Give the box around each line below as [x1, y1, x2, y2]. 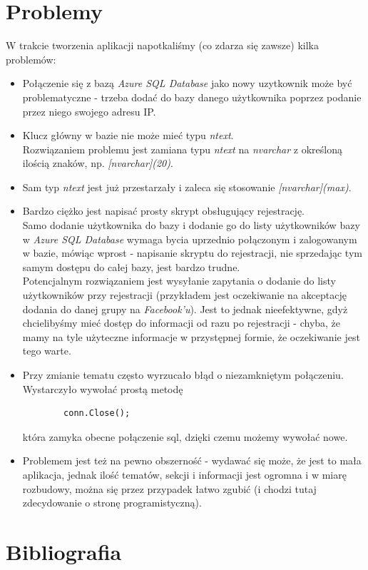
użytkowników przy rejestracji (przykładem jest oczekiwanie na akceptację [22, 287, 347, 302]
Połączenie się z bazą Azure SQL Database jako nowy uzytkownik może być [22, 76, 352, 91]
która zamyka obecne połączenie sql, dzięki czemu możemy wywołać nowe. [22, 429, 348, 444]
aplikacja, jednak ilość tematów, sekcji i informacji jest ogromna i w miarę [22, 467, 347, 482]
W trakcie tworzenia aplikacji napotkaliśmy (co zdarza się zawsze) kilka [6, 38, 319, 53]
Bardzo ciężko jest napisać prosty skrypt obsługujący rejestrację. [22, 203, 305, 218]
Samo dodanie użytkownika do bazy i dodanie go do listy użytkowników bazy [22, 218, 360, 233]
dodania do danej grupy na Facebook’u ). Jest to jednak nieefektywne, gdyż [22, 301, 348, 316]
